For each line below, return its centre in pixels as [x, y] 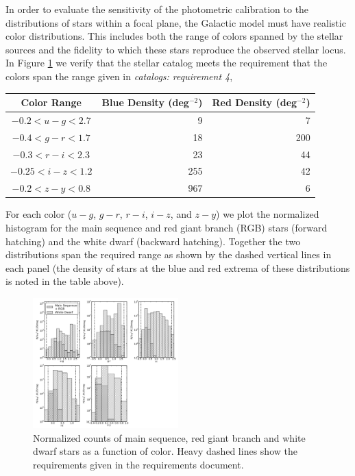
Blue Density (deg [145, 102]
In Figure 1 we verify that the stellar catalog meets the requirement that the [167, 63]
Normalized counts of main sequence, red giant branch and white [169, 437]
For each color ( [39, 214]
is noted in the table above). [65, 281]
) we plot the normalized [268, 214]
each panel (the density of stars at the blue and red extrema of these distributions [178, 267]
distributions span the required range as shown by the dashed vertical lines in [169, 254]
